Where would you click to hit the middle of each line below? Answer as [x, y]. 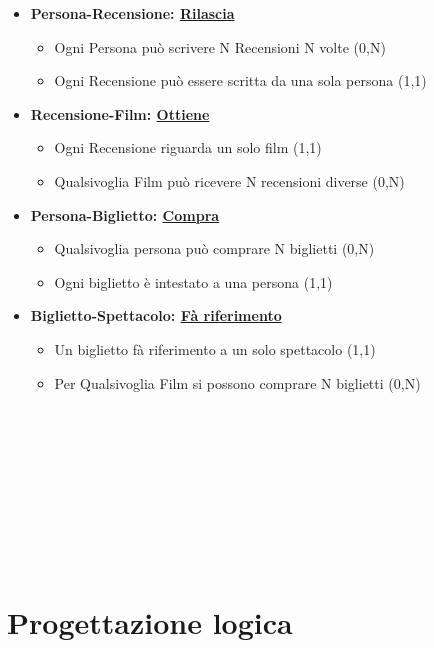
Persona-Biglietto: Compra [125, 214]
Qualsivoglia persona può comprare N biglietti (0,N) [214, 248]
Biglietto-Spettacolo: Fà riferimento [156, 315]
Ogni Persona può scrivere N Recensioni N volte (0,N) [220, 46]
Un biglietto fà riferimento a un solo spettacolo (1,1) [215, 348]
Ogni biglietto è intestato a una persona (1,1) [193, 281]
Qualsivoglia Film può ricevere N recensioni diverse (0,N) [229, 180]
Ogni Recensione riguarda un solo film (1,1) [188, 147]
